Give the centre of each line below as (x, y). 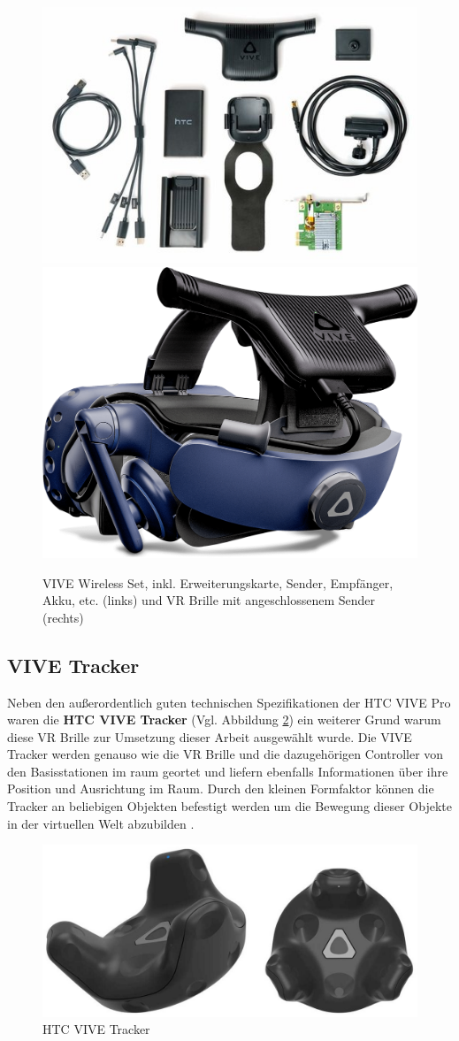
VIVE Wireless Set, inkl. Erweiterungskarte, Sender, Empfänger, (218, 582)
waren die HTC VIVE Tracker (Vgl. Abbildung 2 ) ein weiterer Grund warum (224, 720)
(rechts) (63, 617)
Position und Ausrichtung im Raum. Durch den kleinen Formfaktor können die (221, 788)
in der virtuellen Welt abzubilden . (101, 823)
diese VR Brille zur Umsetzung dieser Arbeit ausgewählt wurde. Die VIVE (210, 736)
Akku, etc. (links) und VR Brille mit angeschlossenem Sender (209, 600)
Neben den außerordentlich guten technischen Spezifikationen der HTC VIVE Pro (229, 702)
